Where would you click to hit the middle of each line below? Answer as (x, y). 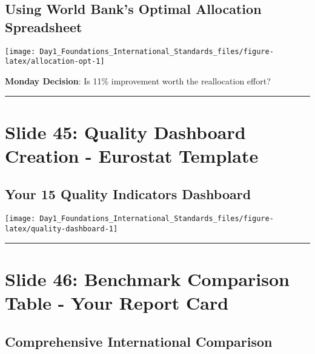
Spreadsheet (44, 26)
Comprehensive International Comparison (139, 341)
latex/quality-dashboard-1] (61, 229)
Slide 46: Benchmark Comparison (147, 278)
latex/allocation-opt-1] (55, 62)
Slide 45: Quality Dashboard (125, 131)
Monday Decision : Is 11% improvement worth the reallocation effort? (138, 80)
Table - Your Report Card (117, 302)
